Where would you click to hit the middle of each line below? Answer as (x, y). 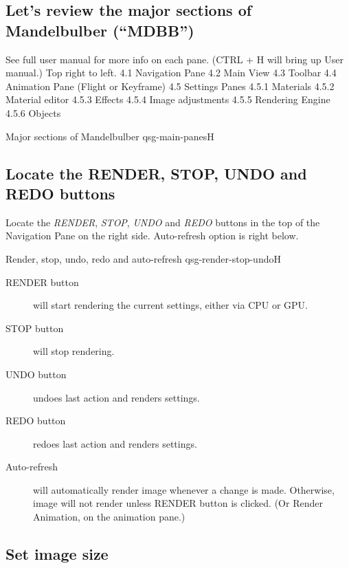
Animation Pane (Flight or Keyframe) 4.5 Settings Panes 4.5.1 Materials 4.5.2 (170, 86)
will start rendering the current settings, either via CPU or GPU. (171, 305)
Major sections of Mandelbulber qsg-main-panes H (110, 136)
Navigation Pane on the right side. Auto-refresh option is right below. (152, 236)
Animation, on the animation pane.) (109, 517)
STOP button (35, 328)
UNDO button (36, 374)
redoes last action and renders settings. (115, 443)
